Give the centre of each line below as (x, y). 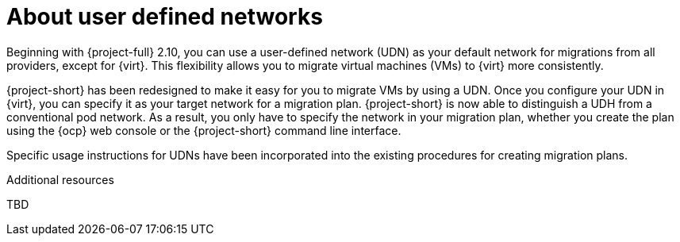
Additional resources (60, 179)
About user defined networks (165, 17)
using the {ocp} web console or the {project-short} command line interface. (204, 130)
